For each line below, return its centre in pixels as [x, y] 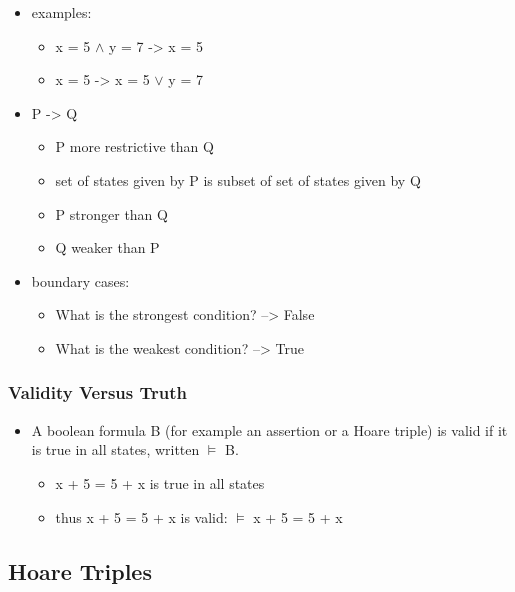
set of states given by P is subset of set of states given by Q [238, 179]
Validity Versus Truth [97, 392]
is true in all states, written [115, 449]
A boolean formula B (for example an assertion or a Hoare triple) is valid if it [269, 429]
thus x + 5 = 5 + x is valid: [141, 516]
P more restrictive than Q [134, 146]
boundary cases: [80, 280]
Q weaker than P [107, 247]
